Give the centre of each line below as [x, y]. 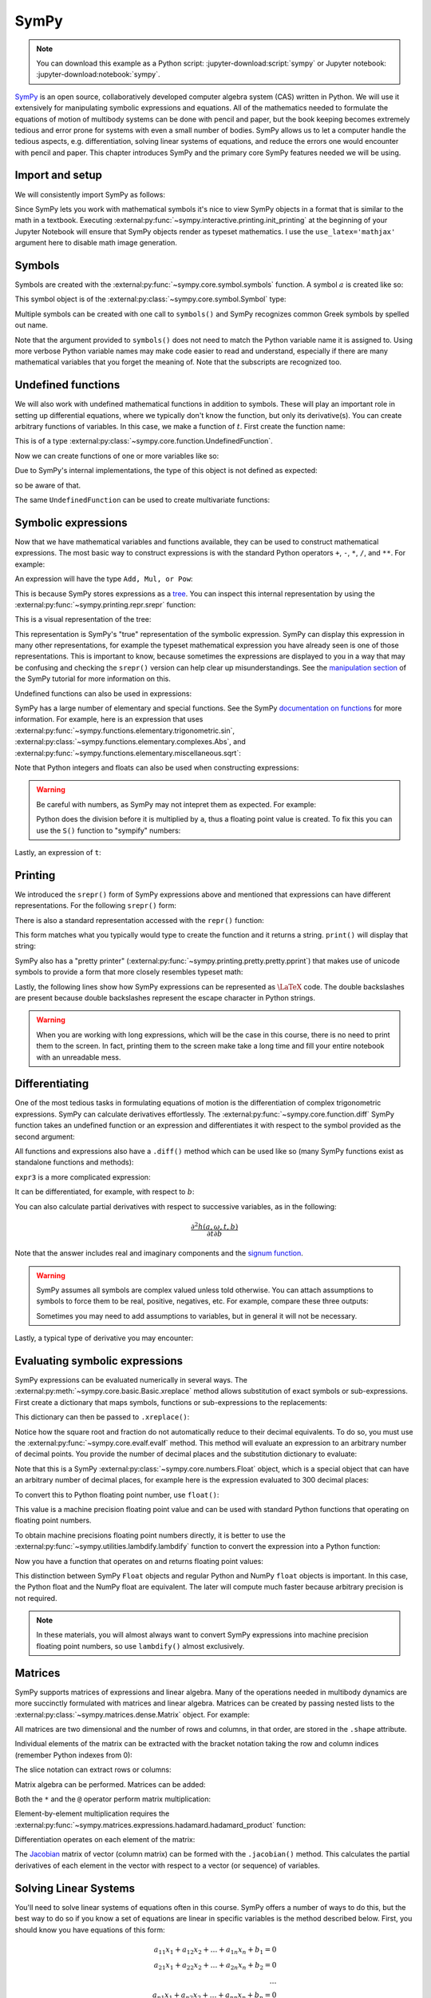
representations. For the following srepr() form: [96, 905]
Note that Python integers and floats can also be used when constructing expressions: [157, 767]
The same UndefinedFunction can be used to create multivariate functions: [142, 500]
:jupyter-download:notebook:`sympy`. [98, 74]
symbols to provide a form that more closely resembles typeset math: [129, 972]
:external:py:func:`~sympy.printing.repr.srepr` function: [105, 604]
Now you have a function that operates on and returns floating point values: [139, 1561]
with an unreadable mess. [79, 1057]
